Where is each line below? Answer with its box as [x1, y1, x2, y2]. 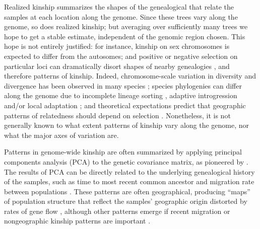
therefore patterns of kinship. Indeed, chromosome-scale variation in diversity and [4, 70, 256, 81]
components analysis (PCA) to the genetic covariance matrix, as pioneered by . [4, 156, 248, 167]
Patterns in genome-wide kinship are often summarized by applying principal [4, 146, 242, 157]
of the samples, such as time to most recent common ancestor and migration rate [4, 176, 254, 187]
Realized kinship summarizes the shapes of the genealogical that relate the [4, 2, 234, 12]
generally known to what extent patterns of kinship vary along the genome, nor [4, 120, 249, 130]
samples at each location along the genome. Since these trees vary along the [4, 11, 238, 22]
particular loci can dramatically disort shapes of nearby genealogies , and [4, 60, 230, 71]
